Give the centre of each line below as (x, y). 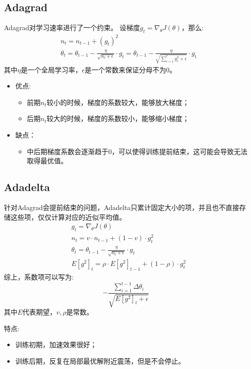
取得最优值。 (47, 161)
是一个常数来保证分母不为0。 (130, 69)
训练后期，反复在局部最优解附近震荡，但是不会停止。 (100, 361)
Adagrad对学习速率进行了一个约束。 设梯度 (72, 27)
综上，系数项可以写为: (39, 276)
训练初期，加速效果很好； (56, 344)
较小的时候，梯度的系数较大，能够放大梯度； (118, 102)
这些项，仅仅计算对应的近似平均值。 (68, 217)
